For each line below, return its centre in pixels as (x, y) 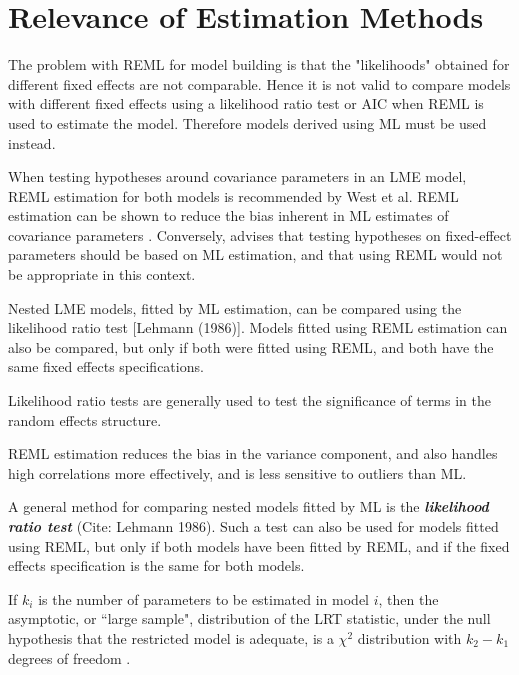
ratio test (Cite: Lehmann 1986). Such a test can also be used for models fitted (253, 526)
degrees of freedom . (69, 657)
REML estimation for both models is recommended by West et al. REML (233, 195)
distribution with (409, 637)
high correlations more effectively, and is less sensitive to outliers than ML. (237, 472)
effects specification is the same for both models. (156, 565)
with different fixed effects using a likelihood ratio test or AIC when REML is (246, 103)
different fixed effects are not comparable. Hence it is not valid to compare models (259, 83)
